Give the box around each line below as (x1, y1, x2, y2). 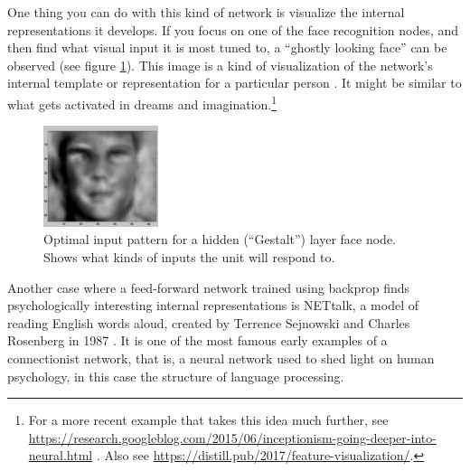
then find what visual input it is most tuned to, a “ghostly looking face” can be (7, 38, 447, 57)
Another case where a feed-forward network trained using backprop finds (7, 278, 410, 297)
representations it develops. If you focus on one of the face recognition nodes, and (7, 20, 459, 39)
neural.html (28, 446, 93, 465)
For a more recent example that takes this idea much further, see (28, 410, 389, 429)
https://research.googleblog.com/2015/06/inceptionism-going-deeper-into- (28, 428, 437, 447)
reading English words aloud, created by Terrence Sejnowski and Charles (7, 313, 410, 332)
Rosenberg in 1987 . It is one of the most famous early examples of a (7, 331, 388, 350)
